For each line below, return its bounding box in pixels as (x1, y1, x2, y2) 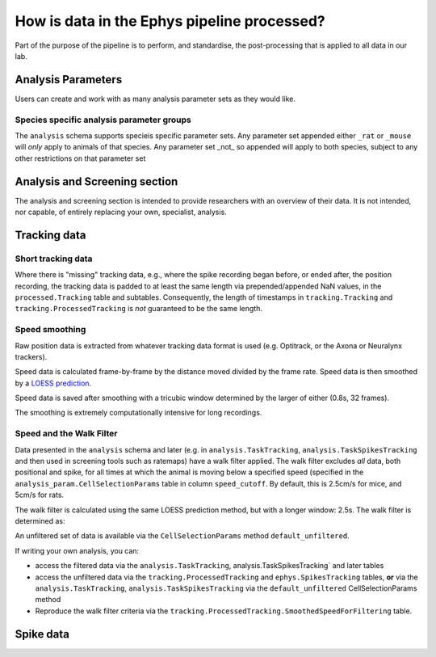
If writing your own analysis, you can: (15, 545, 140, 555)
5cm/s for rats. (15, 490, 65, 500)
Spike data (15, 627, 70, 641)
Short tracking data (15, 253, 93, 264)
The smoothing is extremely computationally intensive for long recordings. (15, 408, 262, 418)
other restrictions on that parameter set (15, 154, 146, 163)
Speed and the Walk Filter (15, 428, 118, 440)
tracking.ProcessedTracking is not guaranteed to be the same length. (15, 304, 262, 314)
